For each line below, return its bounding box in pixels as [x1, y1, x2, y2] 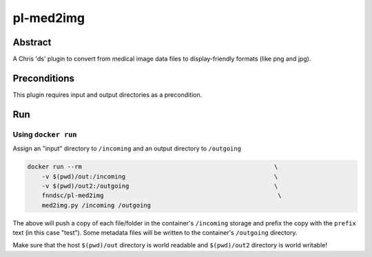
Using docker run [12, 129, 77, 139]
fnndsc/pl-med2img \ [41, 192, 282, 199]
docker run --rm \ [27, 163, 278, 171]
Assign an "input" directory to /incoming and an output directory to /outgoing [12, 144, 241, 153]
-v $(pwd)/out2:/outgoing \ [41, 182, 278, 190]
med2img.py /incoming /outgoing [41, 201, 152, 209]
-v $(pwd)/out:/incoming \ [41, 172, 278, 180]
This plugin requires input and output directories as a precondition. [12, 90, 203, 99]
